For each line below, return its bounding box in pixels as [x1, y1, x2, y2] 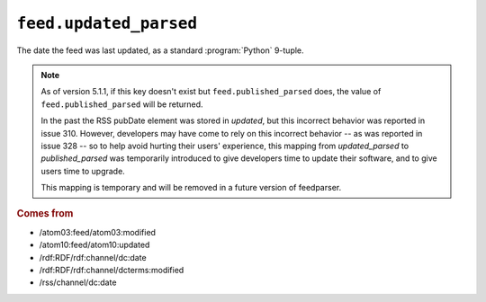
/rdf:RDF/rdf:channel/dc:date [39, 252, 148, 262]
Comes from [16, 208, 74, 220]
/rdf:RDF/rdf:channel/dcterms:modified [39, 264, 184, 275]
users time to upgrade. [40, 165, 125, 176]
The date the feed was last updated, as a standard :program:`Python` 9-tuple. [16, 45, 305, 56]
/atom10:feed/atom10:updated [39, 239, 150, 251]
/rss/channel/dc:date [39, 277, 117, 288]
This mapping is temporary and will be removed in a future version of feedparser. [40, 182, 342, 193]
